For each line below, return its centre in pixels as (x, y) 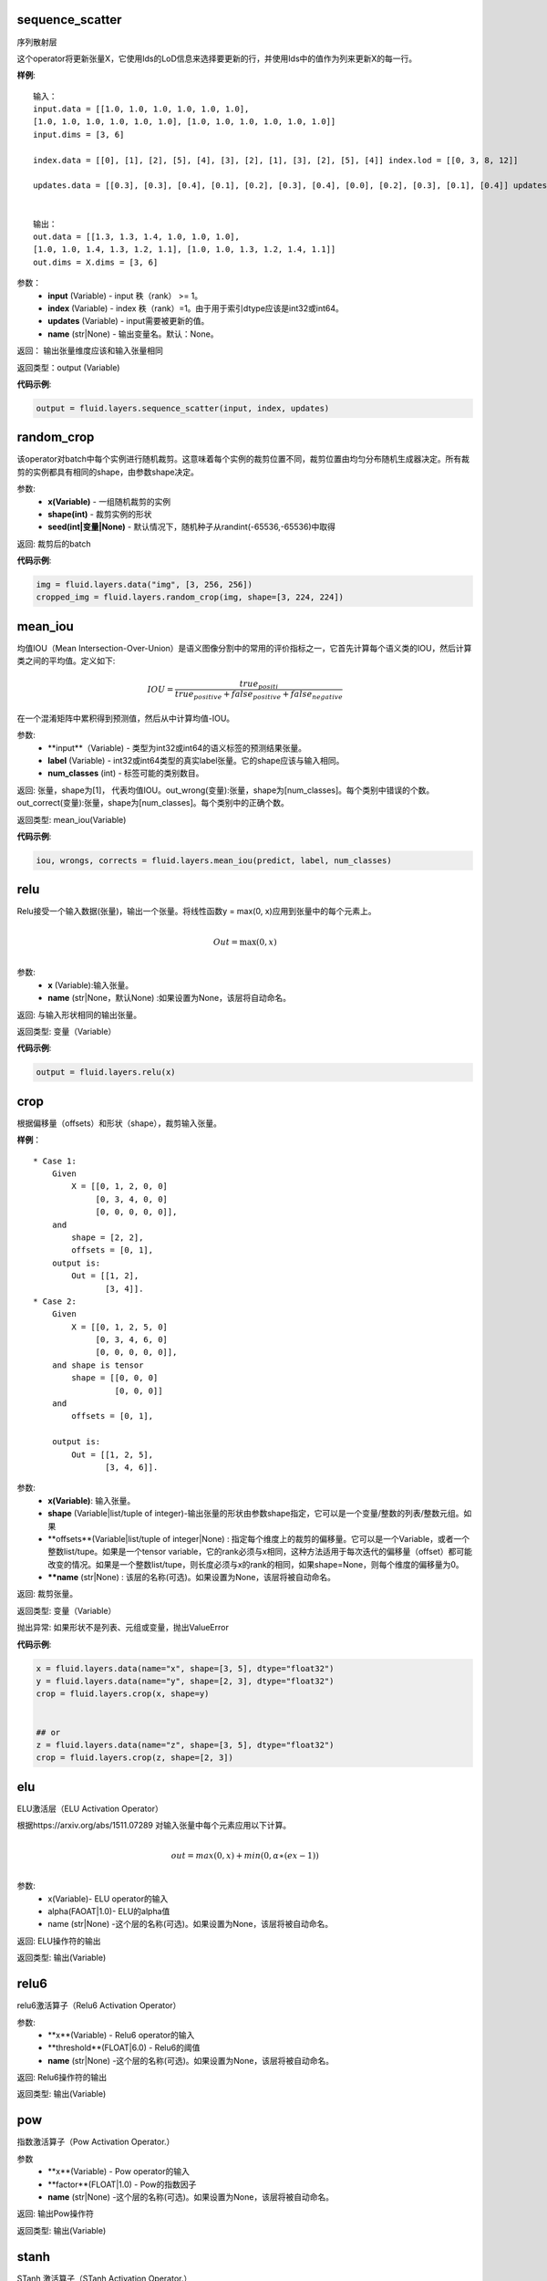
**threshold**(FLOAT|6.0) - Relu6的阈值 (124, 2047)
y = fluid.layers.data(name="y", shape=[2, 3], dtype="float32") (185, 1682)
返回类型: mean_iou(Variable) (72, 819)
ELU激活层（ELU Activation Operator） (90, 1808)
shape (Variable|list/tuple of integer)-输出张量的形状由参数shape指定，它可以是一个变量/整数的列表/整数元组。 (256, 1514)
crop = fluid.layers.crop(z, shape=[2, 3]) (135, 1758)
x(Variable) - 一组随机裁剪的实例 (109, 501)
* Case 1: (55, 1161)
